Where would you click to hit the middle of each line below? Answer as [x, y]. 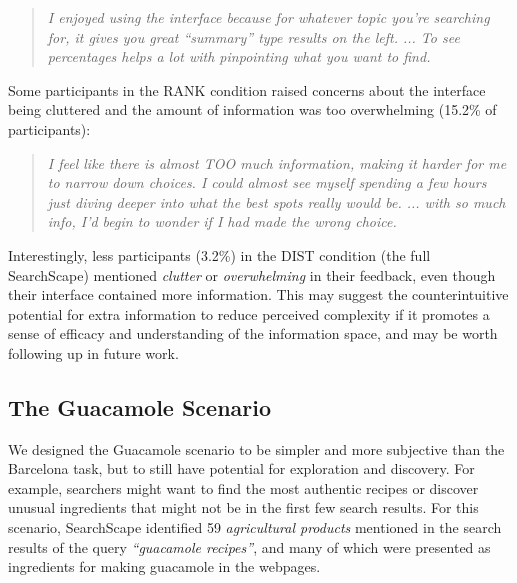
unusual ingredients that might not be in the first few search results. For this [243, 507]
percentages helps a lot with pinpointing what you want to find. [239, 56]
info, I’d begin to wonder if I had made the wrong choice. [222, 221]
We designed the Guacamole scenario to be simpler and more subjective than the [256, 448]
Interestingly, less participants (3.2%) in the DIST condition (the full [219, 254]
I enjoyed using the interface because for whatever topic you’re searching [268, 17]
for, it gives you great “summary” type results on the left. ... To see [253, 36]
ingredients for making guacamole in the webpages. [164, 566]
